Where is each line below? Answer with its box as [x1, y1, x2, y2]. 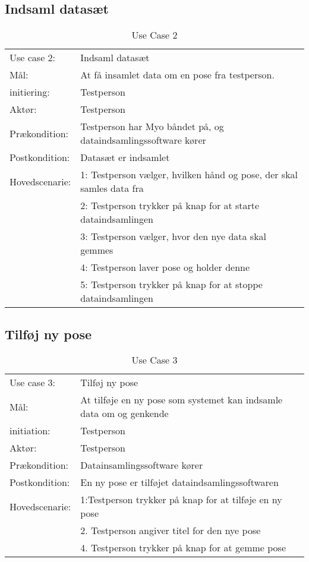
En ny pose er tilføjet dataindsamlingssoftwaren [80, 475, 279, 490]
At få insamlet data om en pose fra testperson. [80, 68, 275, 82]
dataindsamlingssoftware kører [80, 133, 206, 147]
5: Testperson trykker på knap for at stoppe [80, 277, 263, 292]
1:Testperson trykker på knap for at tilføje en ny [80, 492, 282, 507]
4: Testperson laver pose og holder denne [80, 260, 250, 274]
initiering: [10, 85, 50, 99]
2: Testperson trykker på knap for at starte [80, 198, 260, 213]
